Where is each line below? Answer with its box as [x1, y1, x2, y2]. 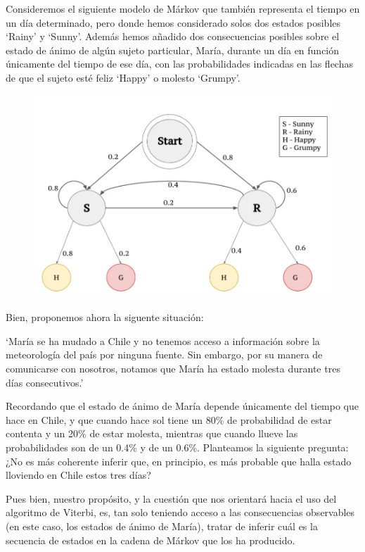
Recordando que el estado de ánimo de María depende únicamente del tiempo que [6, 399, 359, 413]
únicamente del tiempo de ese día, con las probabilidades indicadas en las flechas [6, 56, 353, 71]
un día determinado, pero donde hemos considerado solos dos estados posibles [6, 15, 341, 30]
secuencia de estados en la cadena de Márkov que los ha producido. [6, 532, 295, 547]
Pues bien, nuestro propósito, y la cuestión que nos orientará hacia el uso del [6, 491, 337, 506]
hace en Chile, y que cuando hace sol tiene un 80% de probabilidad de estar [6, 412, 332, 427]
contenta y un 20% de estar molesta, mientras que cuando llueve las [6, 426, 298, 441]
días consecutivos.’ [6, 375, 84, 389]
